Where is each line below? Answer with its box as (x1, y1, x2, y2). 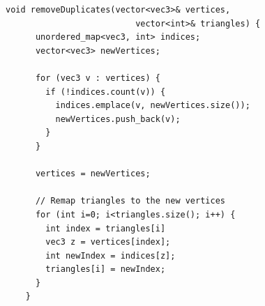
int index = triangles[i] (45, 223, 166, 234)
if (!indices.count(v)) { (45, 86, 166, 97)
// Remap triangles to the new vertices (35, 196, 225, 206)
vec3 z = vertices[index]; (45, 237, 171, 247)
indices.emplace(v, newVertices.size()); (55, 100, 250, 111)
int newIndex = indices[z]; (45, 250, 176, 261)
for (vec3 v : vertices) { (35, 72, 160, 83)
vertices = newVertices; (35, 169, 151, 179)
